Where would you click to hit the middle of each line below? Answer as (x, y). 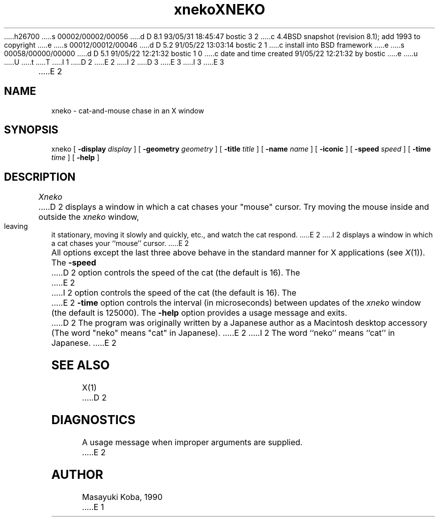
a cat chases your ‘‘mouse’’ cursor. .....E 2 (120, 243)
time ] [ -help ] (75, 158)
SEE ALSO (80, 365)
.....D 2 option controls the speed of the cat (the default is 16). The (176, 273)
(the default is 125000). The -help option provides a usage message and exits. (199, 313)
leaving (16, 226)
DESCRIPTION (40, 177)
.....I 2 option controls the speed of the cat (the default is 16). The (174, 293)
